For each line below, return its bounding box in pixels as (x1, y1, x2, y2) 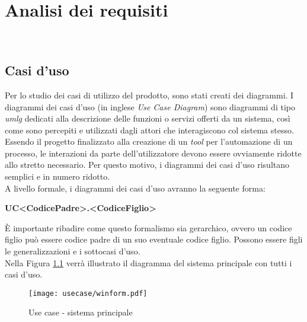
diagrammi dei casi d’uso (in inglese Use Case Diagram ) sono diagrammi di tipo (5, 100, 295, 113)
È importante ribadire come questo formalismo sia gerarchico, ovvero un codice (5, 221, 292, 234)
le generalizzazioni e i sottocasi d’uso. (5, 245, 140, 257)
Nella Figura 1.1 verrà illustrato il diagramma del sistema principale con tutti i (5, 256, 292, 269)
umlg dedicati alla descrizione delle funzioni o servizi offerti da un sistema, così (5, 112, 290, 125)
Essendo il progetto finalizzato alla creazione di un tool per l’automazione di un (5, 135, 293, 148)
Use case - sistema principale (28, 306, 133, 318)
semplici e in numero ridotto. (5, 170, 110, 183)
